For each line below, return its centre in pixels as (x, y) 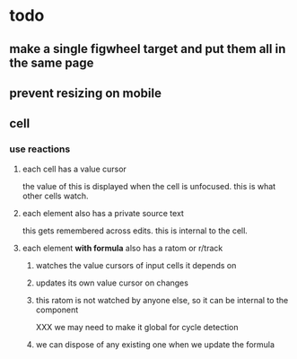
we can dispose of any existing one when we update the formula (155, 344)
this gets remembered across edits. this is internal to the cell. (135, 231)
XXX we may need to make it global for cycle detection (137, 327)
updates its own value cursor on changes (112, 283)
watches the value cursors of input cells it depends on (136, 265)
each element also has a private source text (103, 213)
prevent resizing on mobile (86, 93)
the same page (52, 62)
